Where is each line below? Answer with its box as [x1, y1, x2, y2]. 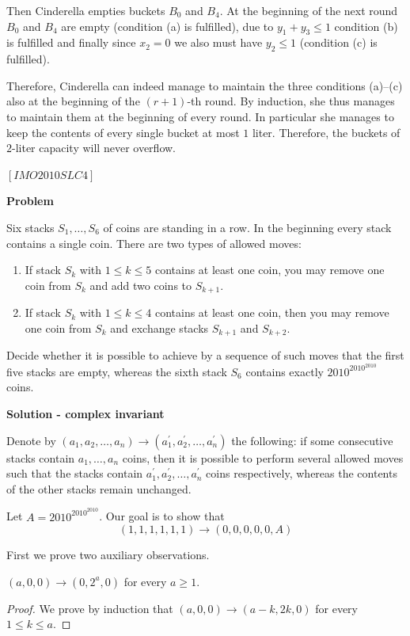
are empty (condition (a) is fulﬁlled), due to [61, 17, 274, 34]
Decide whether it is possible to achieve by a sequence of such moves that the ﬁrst [6, 347, 404, 364]
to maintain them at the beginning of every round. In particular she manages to [6, 108, 394, 124]
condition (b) [334, 17, 398, 34]
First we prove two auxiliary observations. [6, 547, 210, 563]
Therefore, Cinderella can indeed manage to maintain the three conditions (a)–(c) [6, 77, 403, 93]
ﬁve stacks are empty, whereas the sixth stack [6, 363, 227, 379]
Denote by [6, 432, 56, 448]
